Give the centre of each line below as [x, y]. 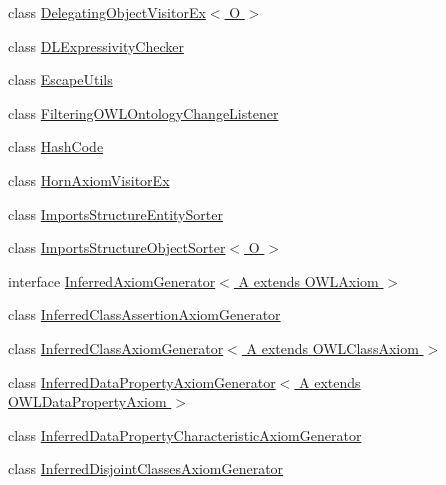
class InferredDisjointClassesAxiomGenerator [146, 468]
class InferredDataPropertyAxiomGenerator [142, 381]
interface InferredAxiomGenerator [112, 280]
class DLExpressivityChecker [96, 45]
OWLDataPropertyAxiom [87, 401]
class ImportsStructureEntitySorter [115, 213]
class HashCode [56, 146]
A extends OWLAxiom [308, 280]
